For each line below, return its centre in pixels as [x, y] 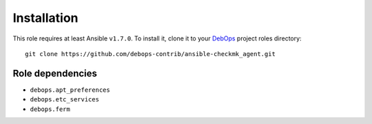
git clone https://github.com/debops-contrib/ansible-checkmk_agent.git [150, 54]
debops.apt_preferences [70, 90]
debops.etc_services [65, 100]
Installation [45, 18]
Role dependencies [55, 73]
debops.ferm [50, 109]
